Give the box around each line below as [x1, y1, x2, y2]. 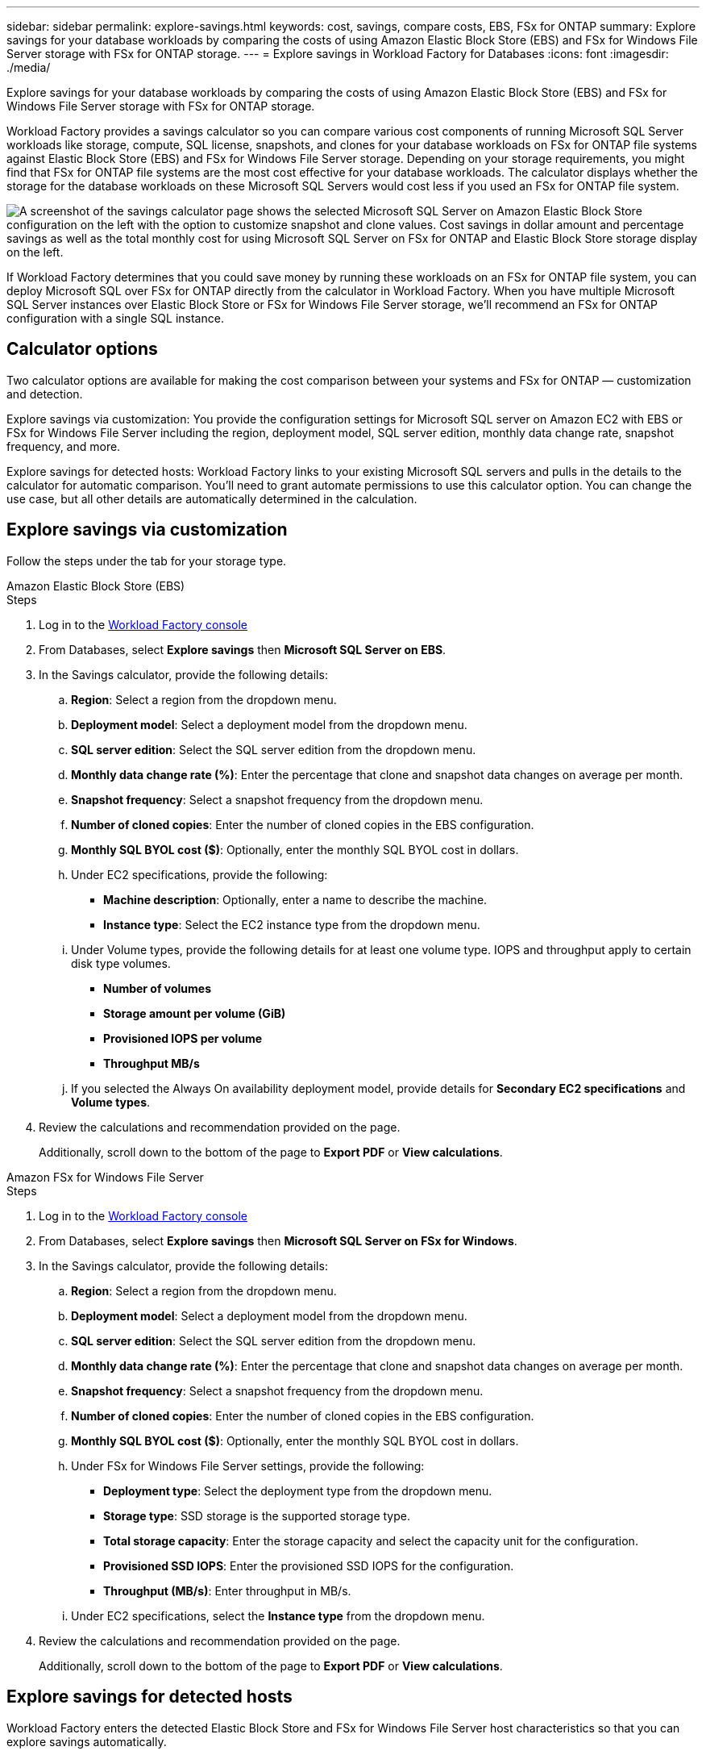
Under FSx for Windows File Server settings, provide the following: [71, 1458, 425, 1473]
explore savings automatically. [6, 1734, 167, 1749]
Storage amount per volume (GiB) [103, 1006, 286, 1020]
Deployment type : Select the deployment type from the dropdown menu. [103, 1483, 492, 1498]
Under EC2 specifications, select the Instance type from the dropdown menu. [71, 1608, 485, 1623]
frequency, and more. [6, 439, 121, 453]
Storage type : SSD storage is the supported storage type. [103, 1508, 410, 1523]
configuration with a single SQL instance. [6, 311, 224, 325]
